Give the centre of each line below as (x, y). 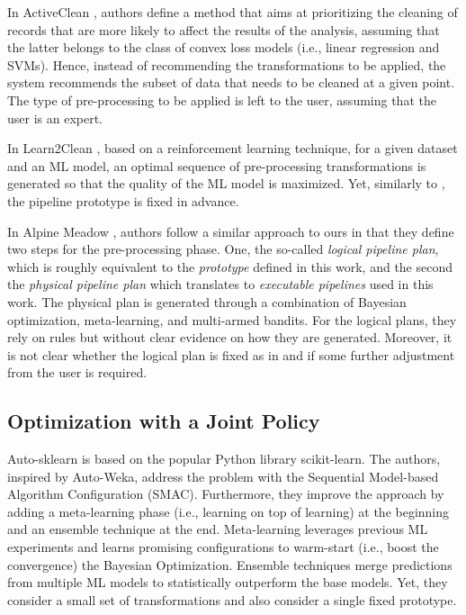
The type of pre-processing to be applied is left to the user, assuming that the (222, 99)
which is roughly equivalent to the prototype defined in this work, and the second (230, 266)
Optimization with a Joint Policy (164, 421)
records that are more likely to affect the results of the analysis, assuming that (224, 29)
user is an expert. (55, 118)
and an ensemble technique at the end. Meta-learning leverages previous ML (218, 529)
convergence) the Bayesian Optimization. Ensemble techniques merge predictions (230, 564)
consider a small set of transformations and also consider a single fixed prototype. (232, 599)
